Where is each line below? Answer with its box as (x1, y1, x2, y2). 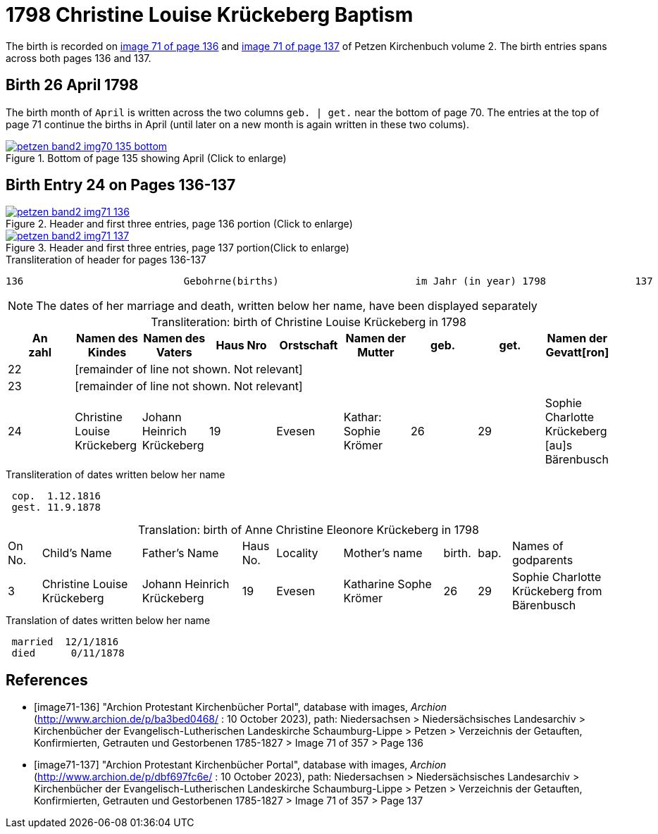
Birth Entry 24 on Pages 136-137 (6, 176, 236, 194)
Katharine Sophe (343, 577, 432, 592)
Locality (276, 546, 318, 561)
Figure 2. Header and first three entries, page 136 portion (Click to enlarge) (6, 218, 353, 230)
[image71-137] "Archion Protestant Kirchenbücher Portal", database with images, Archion (34, 759, 447, 771)
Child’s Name (42, 546, 112, 561)
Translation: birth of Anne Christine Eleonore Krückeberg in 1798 (138, 523, 479, 537)
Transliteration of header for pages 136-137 (6, 254, 206, 266)
